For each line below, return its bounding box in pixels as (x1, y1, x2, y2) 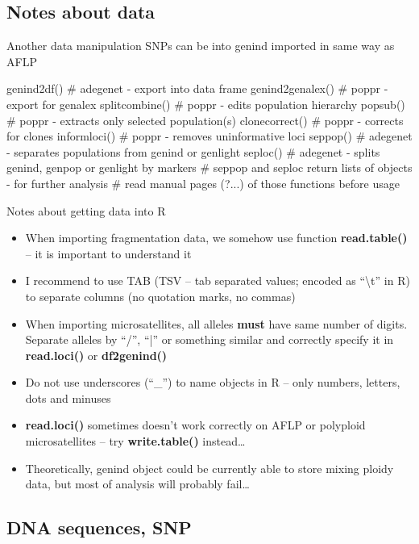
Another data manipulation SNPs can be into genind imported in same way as (6, 37, 395, 54)
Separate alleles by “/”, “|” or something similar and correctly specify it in (25, 331, 394, 348)
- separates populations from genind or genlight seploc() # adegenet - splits (6, 143, 380, 160)
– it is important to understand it (25, 245, 192, 262)
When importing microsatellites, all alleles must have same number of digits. (25, 315, 408, 332)
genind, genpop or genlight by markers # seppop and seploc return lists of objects (6, 159, 413, 176)
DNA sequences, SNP (6, 515, 192, 540)
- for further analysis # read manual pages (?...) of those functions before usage (6, 174, 400, 191)
